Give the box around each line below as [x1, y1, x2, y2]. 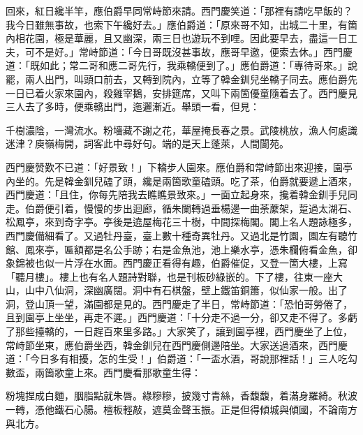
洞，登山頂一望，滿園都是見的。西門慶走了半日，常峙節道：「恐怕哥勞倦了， [6, 296, 353, 311]
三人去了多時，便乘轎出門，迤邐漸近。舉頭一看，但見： [6, 99, 260, 114]
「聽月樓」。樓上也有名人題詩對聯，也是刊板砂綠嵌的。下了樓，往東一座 [6, 269, 333, 283]
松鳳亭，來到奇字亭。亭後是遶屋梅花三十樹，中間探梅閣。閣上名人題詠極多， [6, 214, 357, 229]
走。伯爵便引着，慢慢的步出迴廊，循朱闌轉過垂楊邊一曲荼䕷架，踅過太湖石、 [6, 200, 357, 215]
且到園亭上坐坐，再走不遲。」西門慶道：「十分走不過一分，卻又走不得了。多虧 [6, 310, 357, 325]
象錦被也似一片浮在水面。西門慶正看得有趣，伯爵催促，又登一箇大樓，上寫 [6, 256, 348, 270]
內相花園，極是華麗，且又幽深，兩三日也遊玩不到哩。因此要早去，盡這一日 [6, 31, 348, 45]
